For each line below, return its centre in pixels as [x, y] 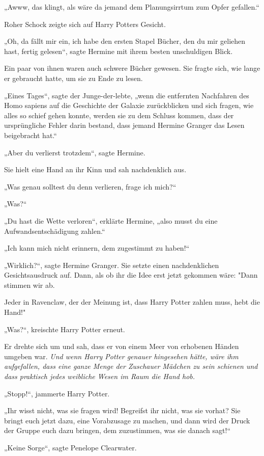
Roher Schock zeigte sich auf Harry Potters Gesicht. [85, 24]
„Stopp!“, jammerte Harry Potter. [57, 393]
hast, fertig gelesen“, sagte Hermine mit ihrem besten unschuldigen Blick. [119, 51]
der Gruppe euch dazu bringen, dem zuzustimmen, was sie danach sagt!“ [118, 430]
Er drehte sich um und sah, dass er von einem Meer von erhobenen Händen [122, 346]
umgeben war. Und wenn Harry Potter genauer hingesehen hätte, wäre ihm [121, 356]
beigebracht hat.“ [31, 135]
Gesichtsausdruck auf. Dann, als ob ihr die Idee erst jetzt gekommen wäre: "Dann [131, 275]
